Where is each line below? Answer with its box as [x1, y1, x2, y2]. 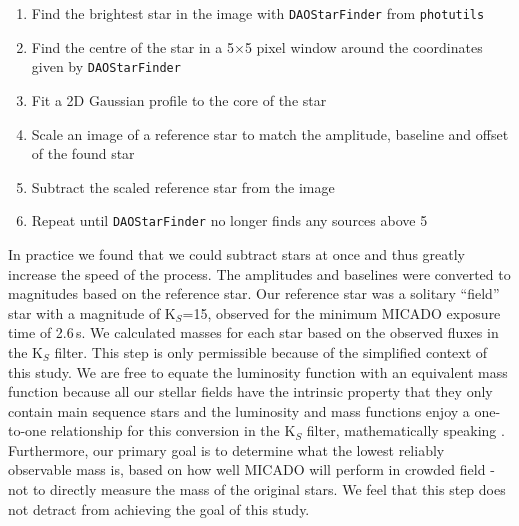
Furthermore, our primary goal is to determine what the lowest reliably [8, 439, 445, 460]
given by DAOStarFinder [31, 56, 181, 77]
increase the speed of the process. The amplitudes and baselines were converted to [8, 263, 511, 284]
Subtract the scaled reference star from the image [31, 176, 335, 197]
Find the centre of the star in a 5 [31, 36, 234, 57]
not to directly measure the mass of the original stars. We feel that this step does [8, 479, 506, 500]
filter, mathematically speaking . [306, 420, 505, 441]
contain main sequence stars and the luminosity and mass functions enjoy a [8, 400, 470, 421]
